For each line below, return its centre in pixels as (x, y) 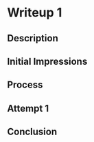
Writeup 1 (35, 13)
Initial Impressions (47, 61)
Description (33, 38)
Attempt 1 (28, 108)
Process (25, 85)
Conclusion (32, 132)
